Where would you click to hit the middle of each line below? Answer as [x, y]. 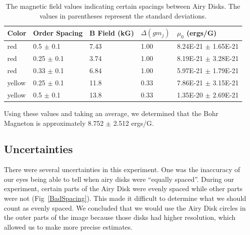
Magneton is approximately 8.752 [54, 123]
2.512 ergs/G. [134, 123]
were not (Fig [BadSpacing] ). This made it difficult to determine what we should [125, 198]
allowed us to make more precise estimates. [68, 226]
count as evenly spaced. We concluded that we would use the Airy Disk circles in [125, 207]
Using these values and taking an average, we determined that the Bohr [111, 113]
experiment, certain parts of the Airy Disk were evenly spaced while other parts [123, 188]
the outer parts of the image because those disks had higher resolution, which [120, 217]
